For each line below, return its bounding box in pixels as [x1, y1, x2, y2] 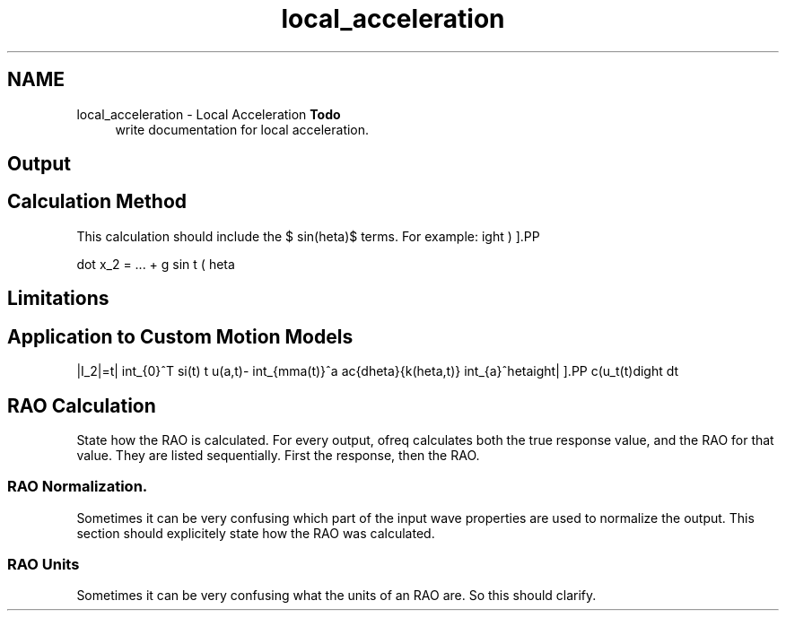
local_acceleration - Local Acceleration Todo [76, 106, 341, 122]
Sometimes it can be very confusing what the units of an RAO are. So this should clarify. [76, 588, 597, 604]
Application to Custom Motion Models [7, 325, 354, 348]
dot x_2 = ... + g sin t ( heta [76, 256, 235, 272]
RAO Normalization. [7, 477, 148, 496]
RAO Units [7, 555, 80, 574]
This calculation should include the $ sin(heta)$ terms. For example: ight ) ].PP [76, 228, 540, 244]
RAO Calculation [7, 394, 156, 417]
